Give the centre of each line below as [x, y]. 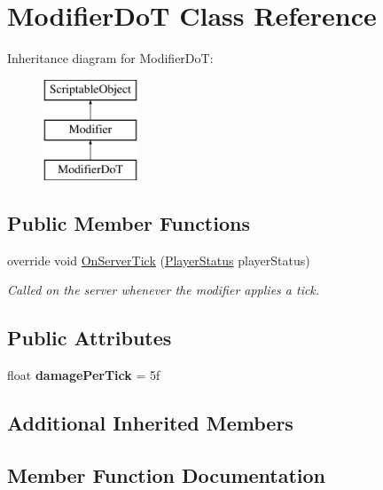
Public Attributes [90, 338]
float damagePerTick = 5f [84, 375]
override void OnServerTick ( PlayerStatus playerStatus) [159, 260]
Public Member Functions [129, 223]
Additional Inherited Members [150, 423]
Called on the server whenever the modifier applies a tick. [164, 290]
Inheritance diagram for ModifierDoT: [110, 58]
